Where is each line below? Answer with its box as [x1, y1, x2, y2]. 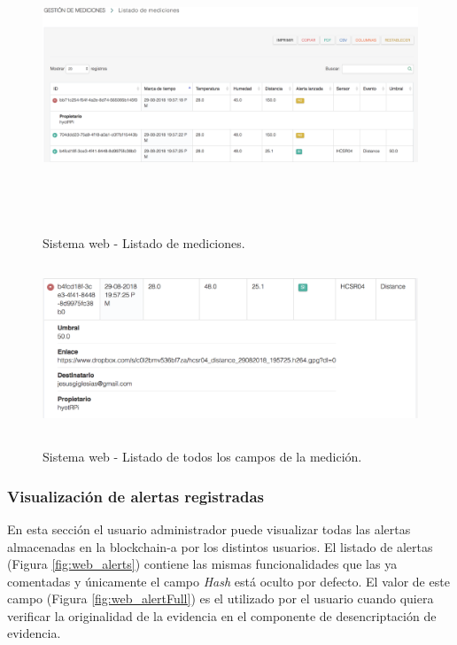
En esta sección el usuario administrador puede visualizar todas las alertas [7, 519, 411, 538]
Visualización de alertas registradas [7, 485, 265, 507]
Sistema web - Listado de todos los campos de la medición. [43, 447, 362, 466]
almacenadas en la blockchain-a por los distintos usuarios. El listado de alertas [7, 537, 433, 556]
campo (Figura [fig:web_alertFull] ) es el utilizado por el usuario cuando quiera [7, 589, 434, 608]
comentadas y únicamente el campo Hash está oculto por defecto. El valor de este [7, 571, 450, 590]
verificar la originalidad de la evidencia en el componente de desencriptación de [7, 606, 437, 625]
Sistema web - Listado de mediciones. [43, 233, 245, 252]
